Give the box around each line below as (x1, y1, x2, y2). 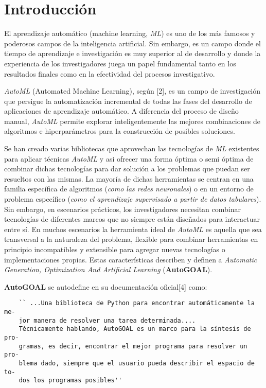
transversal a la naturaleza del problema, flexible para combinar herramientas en (4, 234, 258, 244)
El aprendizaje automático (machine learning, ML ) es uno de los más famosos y (4, 28, 255, 39)
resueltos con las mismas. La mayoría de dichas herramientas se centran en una (4, 173, 254, 184)
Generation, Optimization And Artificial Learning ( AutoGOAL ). (4, 264, 212, 275)
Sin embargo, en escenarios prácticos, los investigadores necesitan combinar (4, 203, 241, 214)
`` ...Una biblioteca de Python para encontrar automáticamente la (19, 299, 255, 307)
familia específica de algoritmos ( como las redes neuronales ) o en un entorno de (4, 183, 254, 194)
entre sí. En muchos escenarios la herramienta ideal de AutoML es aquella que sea (4, 223, 262, 234)
